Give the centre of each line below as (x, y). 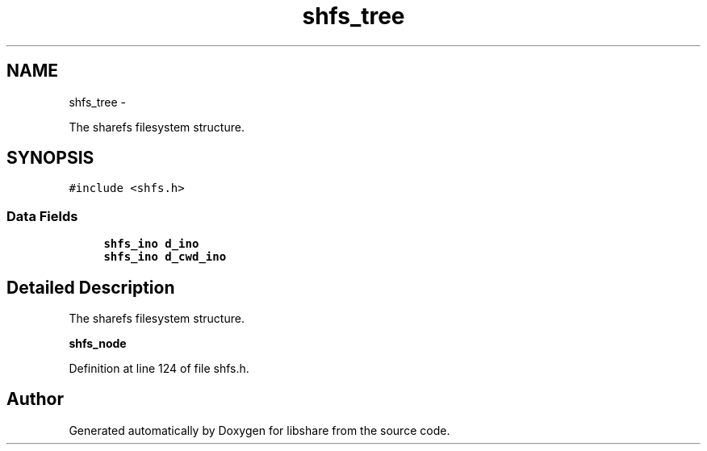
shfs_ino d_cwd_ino (165, 257)
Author (35, 399)
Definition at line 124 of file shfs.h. (159, 369)
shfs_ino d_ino (151, 244)
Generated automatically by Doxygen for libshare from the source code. (259, 430)
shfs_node (98, 344)
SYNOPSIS (50, 158)
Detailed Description (91, 287)
